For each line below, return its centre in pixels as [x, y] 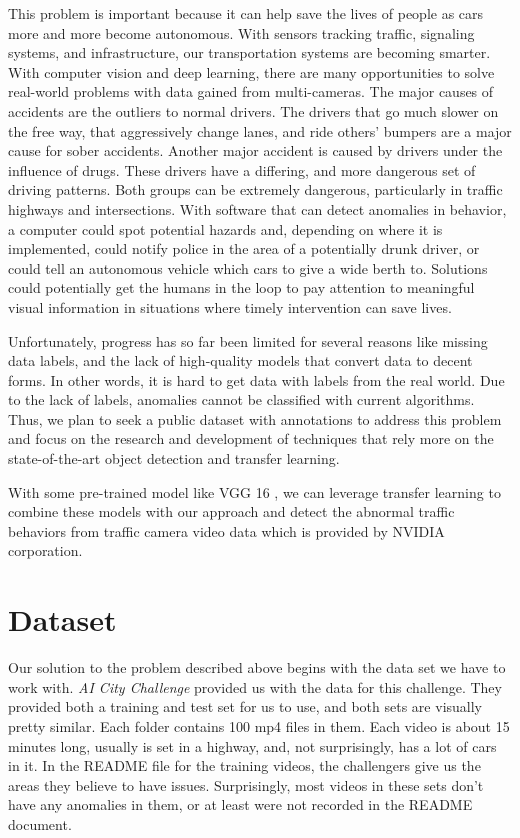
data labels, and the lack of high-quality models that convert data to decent [240, 360]
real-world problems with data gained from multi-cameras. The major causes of [251, 91]
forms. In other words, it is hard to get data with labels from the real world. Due [256, 379]
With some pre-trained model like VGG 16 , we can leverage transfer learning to [254, 491]
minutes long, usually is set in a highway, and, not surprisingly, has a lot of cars [252, 745]
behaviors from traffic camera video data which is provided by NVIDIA [226, 530]
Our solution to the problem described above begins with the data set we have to [257, 667]
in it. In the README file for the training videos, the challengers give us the [244, 765]
